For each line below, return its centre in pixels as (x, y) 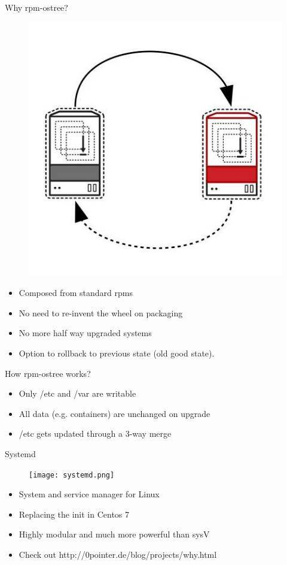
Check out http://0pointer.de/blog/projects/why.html (118, 554)
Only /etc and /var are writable (77, 393)
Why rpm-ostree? (36, 7)
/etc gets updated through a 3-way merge (95, 433)
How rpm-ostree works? (48, 373)
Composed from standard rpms (76, 293)
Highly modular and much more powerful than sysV (114, 534)
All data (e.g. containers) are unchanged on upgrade (115, 413)
